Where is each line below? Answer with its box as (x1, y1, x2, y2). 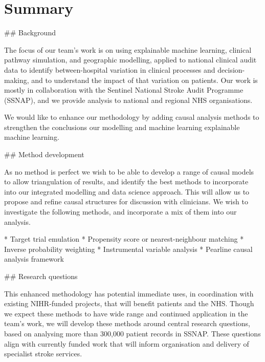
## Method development (4, 149, 84, 160)
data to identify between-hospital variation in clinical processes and (4, 64, 215, 75)
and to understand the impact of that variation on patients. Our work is (31, 74, 258, 85)
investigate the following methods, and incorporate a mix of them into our (4, 206, 237, 217)
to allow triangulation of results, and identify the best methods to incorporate (4, 176, 249, 187)
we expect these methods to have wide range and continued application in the (4, 308, 248, 318)
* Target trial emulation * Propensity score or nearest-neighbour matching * (4, 233, 244, 244)
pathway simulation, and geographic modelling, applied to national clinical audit (4, 54, 257, 65)
